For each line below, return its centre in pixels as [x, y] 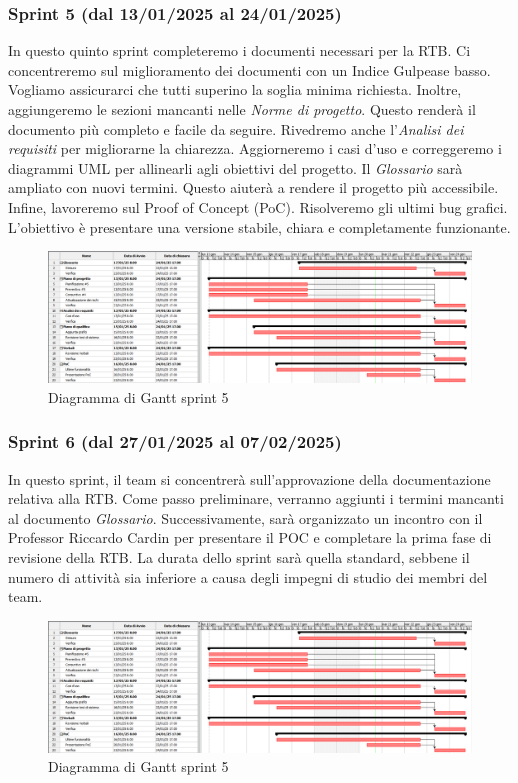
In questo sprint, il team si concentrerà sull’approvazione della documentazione [249, 478]
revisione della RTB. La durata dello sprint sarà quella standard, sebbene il [239, 557]
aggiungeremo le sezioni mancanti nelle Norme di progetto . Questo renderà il [242, 109]
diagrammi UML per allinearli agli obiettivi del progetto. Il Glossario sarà [235, 167]
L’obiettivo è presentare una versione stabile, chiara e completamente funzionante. [259, 226]
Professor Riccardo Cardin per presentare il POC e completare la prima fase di [250, 537]
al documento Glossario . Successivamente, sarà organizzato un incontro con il [245, 517]
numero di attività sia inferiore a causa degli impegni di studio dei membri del [248, 576]
